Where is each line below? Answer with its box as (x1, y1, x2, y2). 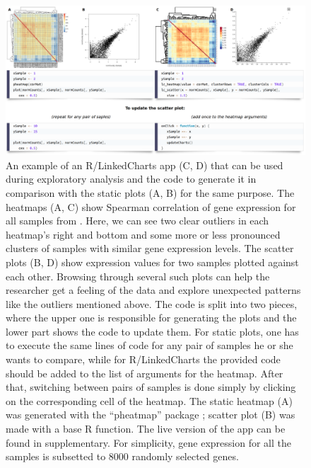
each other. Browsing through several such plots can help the (6, 268, 270, 283)
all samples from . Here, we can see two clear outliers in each (6, 213, 269, 228)
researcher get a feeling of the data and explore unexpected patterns (6, 282, 301, 297)
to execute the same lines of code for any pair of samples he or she (6, 338, 293, 353)
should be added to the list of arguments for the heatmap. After (6, 365, 283, 380)
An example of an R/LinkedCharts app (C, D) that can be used (6, 157, 283, 172)
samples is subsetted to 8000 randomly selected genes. (6, 449, 239, 464)
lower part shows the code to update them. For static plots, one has (6, 324, 299, 338)
